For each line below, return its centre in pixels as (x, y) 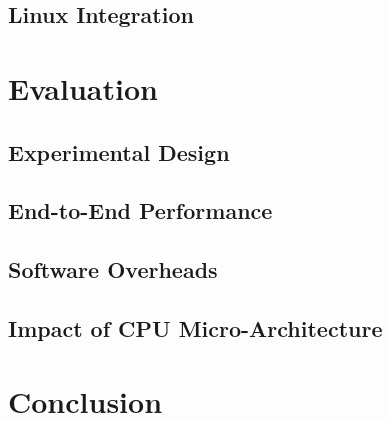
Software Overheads (113, 269)
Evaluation (83, 87)
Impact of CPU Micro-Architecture (195, 327)
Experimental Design (119, 151)
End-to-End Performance (140, 210)
